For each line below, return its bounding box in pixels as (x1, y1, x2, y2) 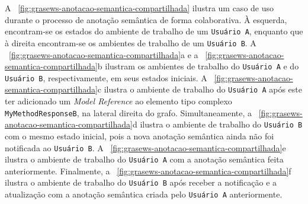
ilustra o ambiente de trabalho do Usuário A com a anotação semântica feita (5, 153, 284, 165)
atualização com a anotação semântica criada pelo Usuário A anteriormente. (5, 188, 283, 200)
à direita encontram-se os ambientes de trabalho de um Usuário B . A (5, 36, 256, 49)
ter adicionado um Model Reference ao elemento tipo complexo (5, 95, 232, 107)
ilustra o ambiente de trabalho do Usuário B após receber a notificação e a (5, 176, 277, 189)
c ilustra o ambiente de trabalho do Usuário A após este (97, 83, 302, 95)
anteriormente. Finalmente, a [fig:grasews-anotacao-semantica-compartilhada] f (5, 164, 291, 177)
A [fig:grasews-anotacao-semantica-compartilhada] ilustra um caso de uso (5, 2, 274, 14)
